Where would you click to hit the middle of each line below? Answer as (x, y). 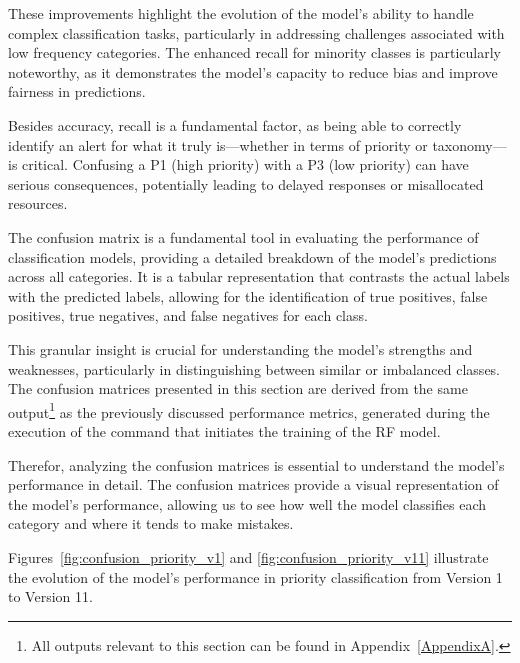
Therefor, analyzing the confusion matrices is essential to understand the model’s (256, 464)
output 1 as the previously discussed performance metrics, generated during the (249, 410)
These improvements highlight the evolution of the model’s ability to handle (241, 13)
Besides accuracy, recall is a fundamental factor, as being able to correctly (235, 124)
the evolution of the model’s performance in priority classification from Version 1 (255, 576)
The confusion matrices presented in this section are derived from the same (238, 388)
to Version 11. (50, 596)
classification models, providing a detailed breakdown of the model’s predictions (252, 256)
